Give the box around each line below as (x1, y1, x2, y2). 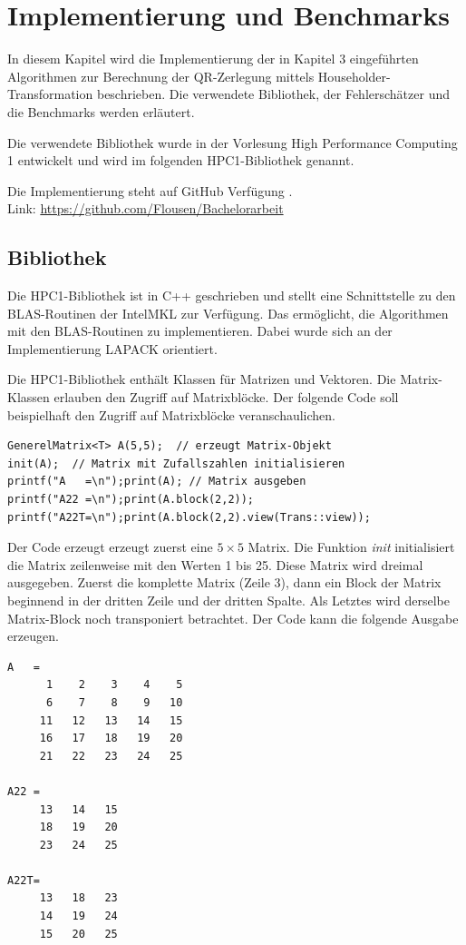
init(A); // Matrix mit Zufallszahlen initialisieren (7, 457, 345, 470)
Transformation (7, 84, 93, 103)
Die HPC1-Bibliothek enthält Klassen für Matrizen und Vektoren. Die (7, 369, 396, 389)
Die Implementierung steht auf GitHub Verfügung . (7, 181, 293, 200)
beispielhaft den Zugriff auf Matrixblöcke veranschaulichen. (7, 405, 335, 424)
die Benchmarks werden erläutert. (7, 102, 195, 121)
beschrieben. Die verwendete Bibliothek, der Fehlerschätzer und (96, 84, 450, 103)
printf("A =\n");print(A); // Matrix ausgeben (7, 475, 306, 488)
